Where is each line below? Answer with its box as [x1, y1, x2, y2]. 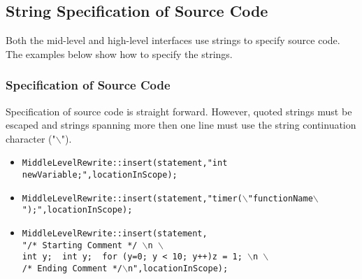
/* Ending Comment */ [22, 263, 122, 273]
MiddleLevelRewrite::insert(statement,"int [22, 158, 228, 169]
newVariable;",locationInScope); [22, 170, 178, 180]
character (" [6, 131, 56, 145]
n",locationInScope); [127, 263, 229, 273]
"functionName [247, 193, 313, 203]
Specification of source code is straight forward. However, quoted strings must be [6, 103, 352, 118]
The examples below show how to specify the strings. [6, 46, 233, 61]
